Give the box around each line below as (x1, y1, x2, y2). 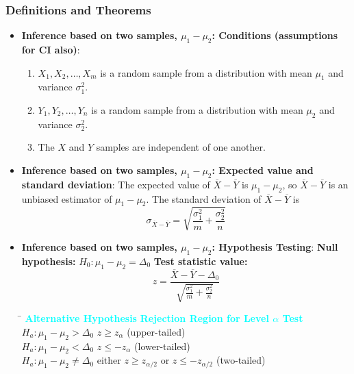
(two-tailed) (216, 353, 266, 367)
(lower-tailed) (134, 338, 190, 353)
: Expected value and (212, 162, 314, 177)
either (97, 353, 121, 367)
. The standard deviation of (146, 191, 262, 205)
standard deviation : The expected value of (21, 177, 210, 191)
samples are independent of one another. (96, 140, 266, 154)
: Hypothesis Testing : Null (212, 239, 338, 253)
